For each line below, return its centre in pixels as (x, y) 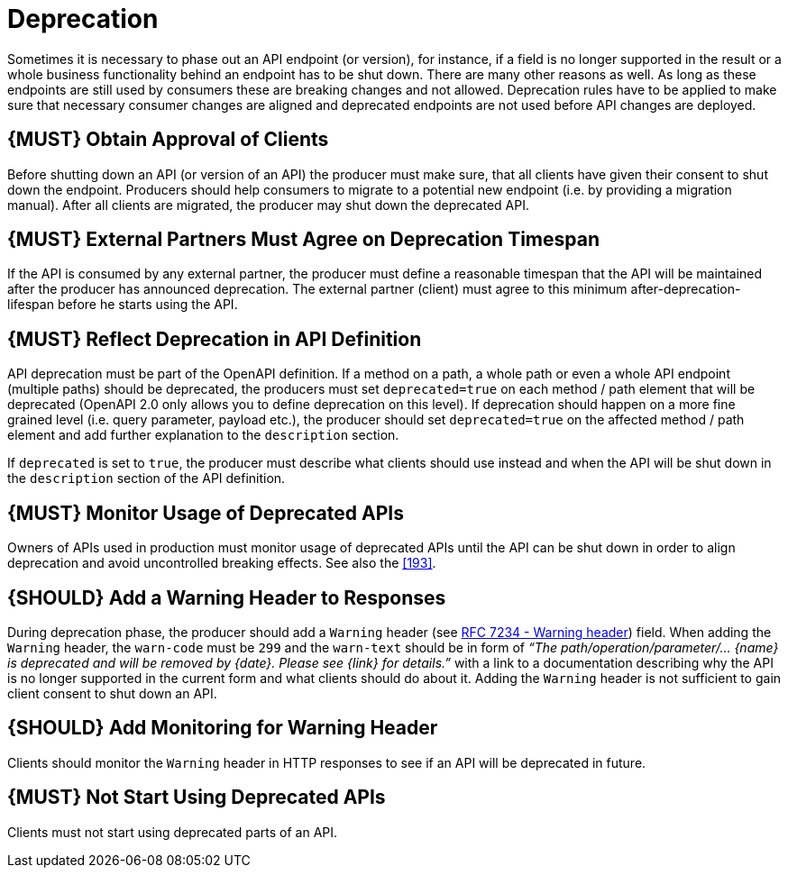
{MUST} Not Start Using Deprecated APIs (197, 798)
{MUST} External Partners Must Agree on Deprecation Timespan (303, 240)
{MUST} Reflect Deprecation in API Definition (215, 339)
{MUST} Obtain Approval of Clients (168, 140)
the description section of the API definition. (147, 479)
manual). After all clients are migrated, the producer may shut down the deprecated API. (268, 205)
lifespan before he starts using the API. (123, 305)
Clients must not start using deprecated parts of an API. (173, 832)
